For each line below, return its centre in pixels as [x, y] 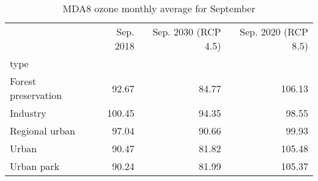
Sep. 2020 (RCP [274, 31]
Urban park [35, 166]
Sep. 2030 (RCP [187, 31]
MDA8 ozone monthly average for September [159, 8]
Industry [28, 113]
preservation [36, 95]
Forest [23, 81]
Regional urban [43, 131]
